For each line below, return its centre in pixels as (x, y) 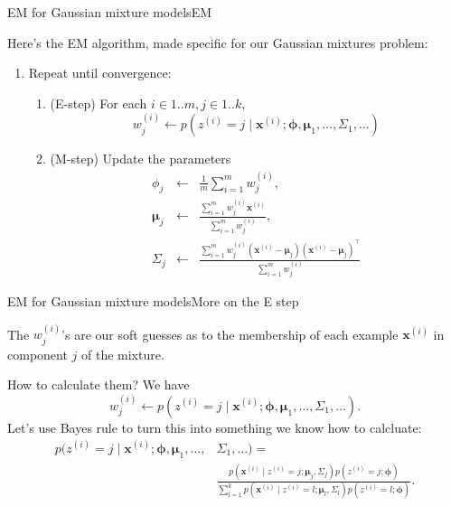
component (38, 354)
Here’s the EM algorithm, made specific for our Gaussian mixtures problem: (218, 42)
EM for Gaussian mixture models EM (109, 12)
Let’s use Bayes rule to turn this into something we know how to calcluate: (215, 427)
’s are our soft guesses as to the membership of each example (230, 334)
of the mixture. (123, 354)
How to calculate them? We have (99, 384)
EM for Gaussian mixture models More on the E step (153, 300)
